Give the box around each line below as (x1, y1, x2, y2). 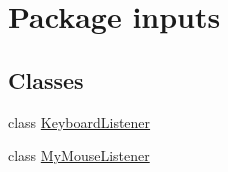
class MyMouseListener (8, 145, 150, 166)
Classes (8, 64, 84, 95)
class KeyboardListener (8, 111, 151, 132)
